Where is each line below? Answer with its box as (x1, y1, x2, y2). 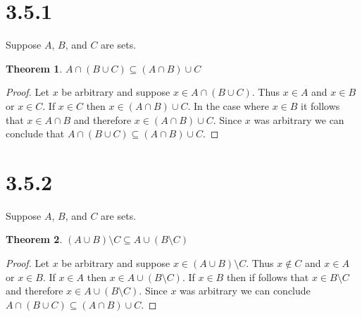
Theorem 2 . (6, 232, 63, 247)
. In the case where (187, 98, 269, 113)
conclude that (6, 126, 65, 141)
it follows (301, 98, 340, 113)
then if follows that (226, 269, 309, 284)
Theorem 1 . (6, 61, 63, 75)
